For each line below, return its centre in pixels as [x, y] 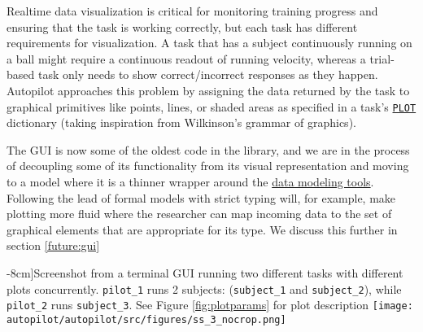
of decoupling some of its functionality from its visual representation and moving [208, 166]
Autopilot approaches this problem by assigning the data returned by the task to [208, 90]
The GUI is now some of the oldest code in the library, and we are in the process [208, 149]
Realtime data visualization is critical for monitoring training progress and [192, 11]
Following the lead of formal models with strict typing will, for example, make [201, 197]
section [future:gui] [53, 245]
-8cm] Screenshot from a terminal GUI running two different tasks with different [205, 272]
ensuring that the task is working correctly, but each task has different [182, 26]
